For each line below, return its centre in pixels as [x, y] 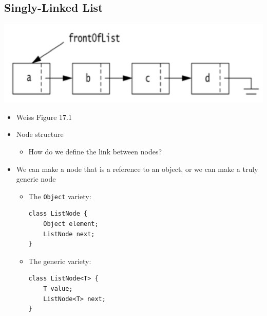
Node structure [40, 134]
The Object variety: [60, 196]
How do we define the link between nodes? [95, 152]
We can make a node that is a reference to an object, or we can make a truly [137, 169]
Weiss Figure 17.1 [44, 117]
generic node [36, 179]
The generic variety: [60, 261]
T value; [58, 289]
